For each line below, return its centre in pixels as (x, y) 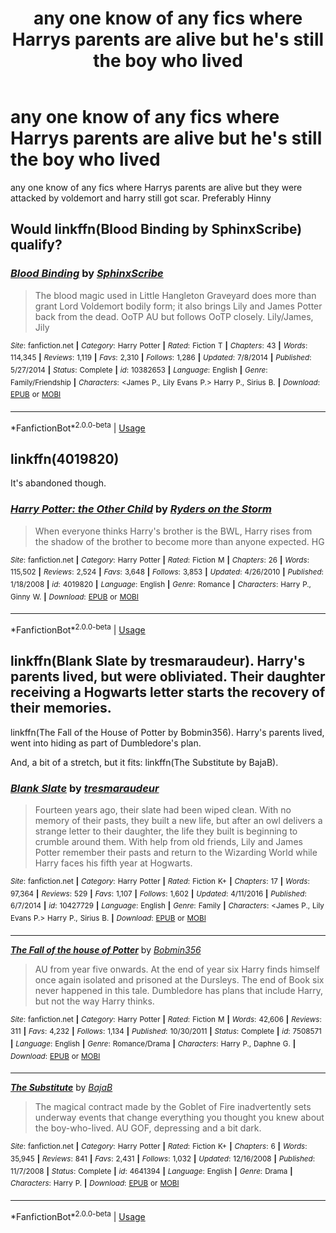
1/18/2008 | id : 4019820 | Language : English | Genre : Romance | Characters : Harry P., (161, 584)
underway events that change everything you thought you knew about (179, 1118)
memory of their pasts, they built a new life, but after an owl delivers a (178, 821)
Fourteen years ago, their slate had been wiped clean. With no (163, 810)
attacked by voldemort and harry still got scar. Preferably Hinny (141, 198)
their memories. (61, 708)
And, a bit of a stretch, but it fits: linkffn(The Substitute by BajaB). (144, 762)
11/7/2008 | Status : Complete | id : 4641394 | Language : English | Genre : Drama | (151, 1171)
